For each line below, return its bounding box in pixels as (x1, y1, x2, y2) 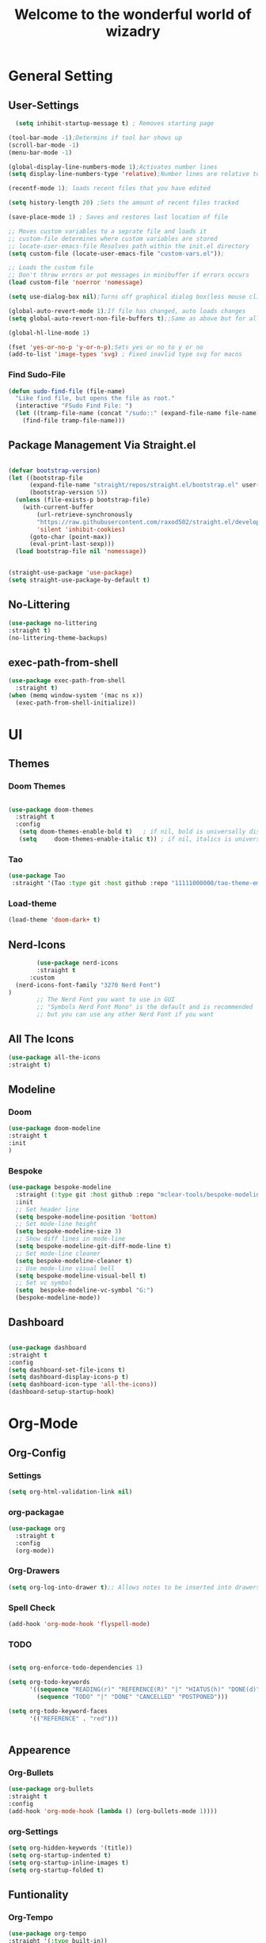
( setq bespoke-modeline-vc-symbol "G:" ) (15, 1286, 154, 1295)
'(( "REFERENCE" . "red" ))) (28, 1714, 119, 1723)
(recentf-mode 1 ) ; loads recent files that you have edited (8, 185, 211, 193)
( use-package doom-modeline (8, 1124, 101, 1132)
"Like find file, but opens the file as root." (15, 395, 176, 403)
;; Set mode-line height (15, 1220, 97, 1228)
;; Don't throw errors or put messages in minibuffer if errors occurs (8, 271, 249, 279)
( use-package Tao (8, 872, 66, 880)
